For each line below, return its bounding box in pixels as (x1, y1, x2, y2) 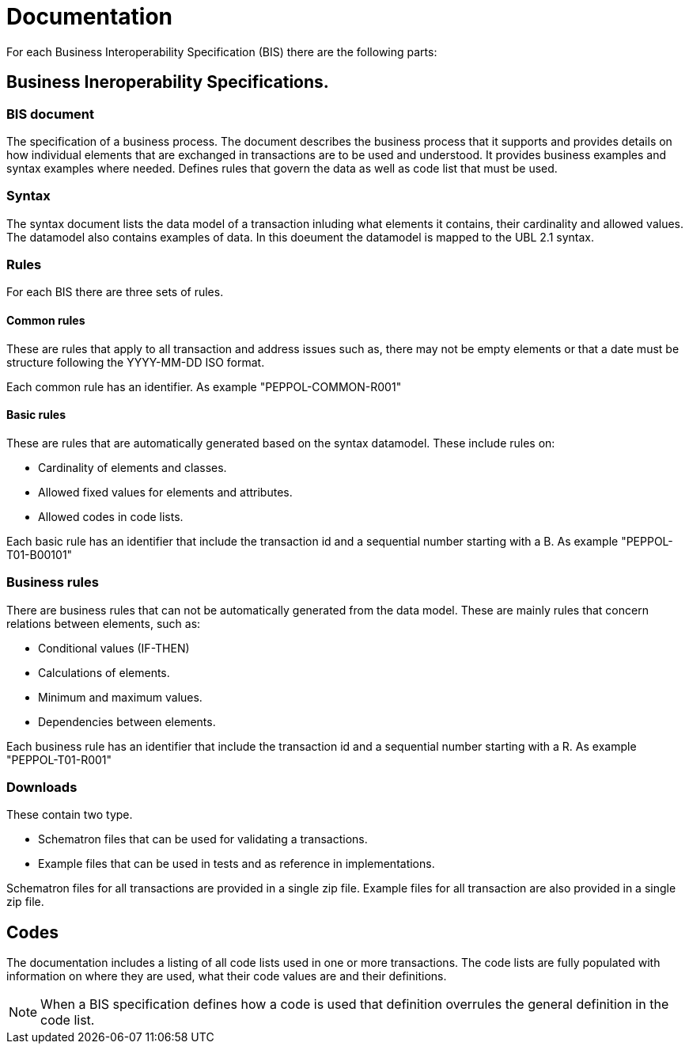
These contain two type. (6, 808, 133, 822)
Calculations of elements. (38, 665, 170, 679)
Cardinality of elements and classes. (38, 460, 227, 474)
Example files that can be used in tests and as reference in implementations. (38, 857, 435, 871)
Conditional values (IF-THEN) (38, 641, 190, 655)
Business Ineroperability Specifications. (6, 72, 329, 93)
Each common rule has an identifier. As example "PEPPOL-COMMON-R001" (6, 379, 402, 394)
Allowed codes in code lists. (38, 509, 184, 523)
